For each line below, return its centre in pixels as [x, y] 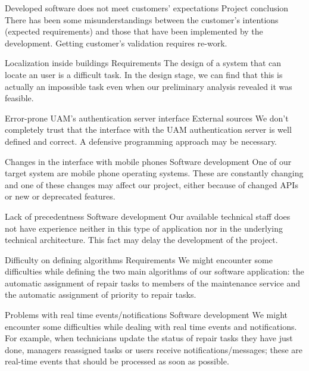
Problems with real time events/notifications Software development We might [146, 315]
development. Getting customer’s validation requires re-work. [116, 43]
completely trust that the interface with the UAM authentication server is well [148, 130]
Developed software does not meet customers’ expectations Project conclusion [147, 8]
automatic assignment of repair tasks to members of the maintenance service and [153, 283]
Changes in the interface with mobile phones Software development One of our [148, 161]
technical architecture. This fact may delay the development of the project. [141, 240]
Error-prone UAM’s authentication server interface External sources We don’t [147, 118]
